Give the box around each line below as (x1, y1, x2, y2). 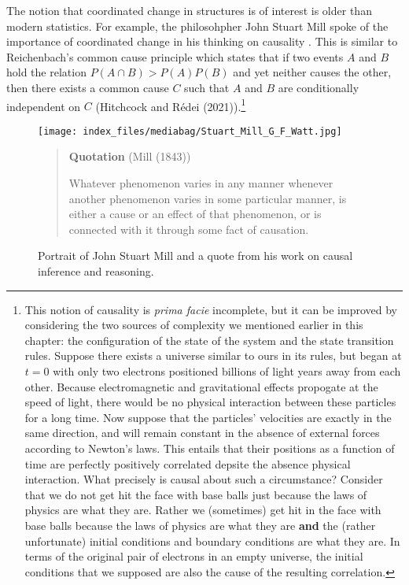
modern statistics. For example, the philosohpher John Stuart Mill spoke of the (6, 17, 389, 34)
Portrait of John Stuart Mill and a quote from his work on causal (38, 247, 353, 264)
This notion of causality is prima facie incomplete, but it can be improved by (24, 301, 397, 317)
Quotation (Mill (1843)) (68, 148, 191, 165)
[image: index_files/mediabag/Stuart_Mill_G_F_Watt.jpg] (38, 125, 342, 137)
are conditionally (278, 79, 359, 95)
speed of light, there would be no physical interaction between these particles (24, 394, 396, 410)
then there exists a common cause (6, 79, 169, 95)
